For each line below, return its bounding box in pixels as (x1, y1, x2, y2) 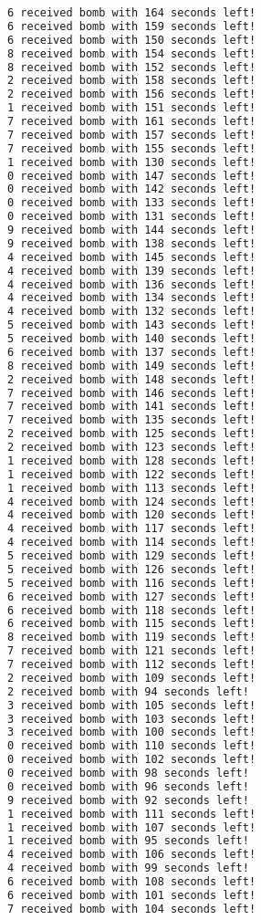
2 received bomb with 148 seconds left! (7, 372, 256, 386)
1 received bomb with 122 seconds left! (7, 467, 256, 481)
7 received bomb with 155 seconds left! (7, 141, 256, 155)
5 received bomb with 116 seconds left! (7, 576, 256, 590)
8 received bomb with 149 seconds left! (7, 359, 256, 372)
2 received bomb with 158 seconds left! (7, 74, 256, 88)
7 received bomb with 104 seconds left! (7, 902, 256, 915)
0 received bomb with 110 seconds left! (7, 739, 256, 753)
